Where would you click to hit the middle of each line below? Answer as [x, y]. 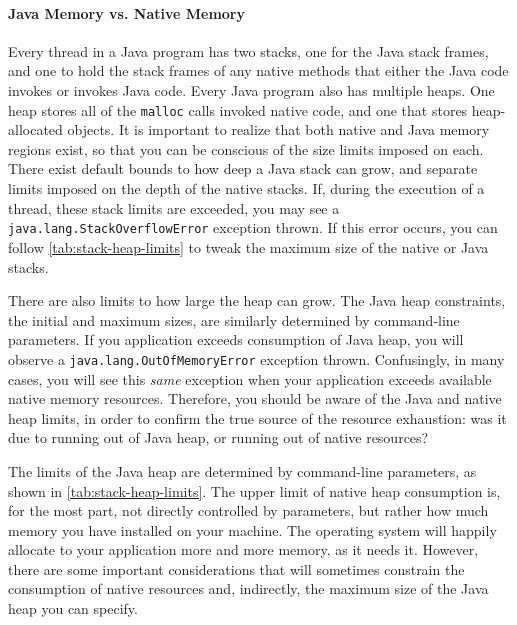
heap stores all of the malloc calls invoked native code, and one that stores [238, 109]
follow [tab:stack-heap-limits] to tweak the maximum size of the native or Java [248, 246]
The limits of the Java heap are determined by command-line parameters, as [242, 470]
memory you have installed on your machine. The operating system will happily [252, 529]
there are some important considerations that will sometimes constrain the [236, 568]
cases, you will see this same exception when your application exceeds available [250, 378]
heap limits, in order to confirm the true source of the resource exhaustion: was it [257, 417]
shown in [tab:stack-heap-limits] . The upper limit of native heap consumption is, [254, 490]
